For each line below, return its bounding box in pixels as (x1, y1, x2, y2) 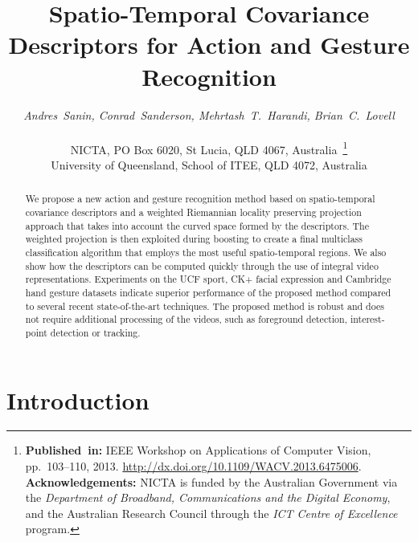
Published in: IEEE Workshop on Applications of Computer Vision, (25, 442, 371, 458)
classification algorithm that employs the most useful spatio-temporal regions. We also (25, 245, 387, 259)
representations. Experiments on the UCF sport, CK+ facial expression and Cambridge (25, 272, 391, 286)
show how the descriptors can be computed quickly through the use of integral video (25, 259, 379, 272)
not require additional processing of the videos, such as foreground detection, (25, 312, 347, 326)
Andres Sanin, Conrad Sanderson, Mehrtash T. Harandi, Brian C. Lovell (23, 106, 395, 123)
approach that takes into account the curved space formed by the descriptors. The (25, 218, 369, 232)
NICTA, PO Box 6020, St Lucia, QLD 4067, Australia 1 (70, 138, 348, 157)
